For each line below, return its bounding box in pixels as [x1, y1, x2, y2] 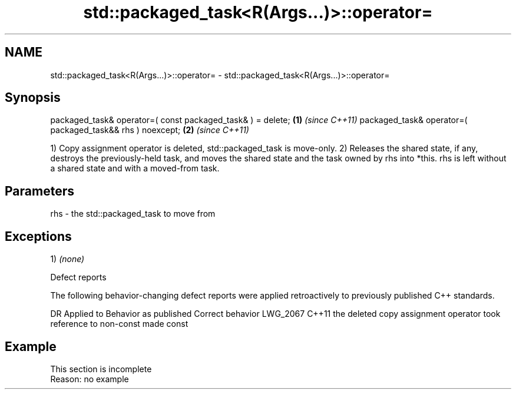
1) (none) [50, 254, 85, 264]
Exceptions [5, 229, 72, 244]
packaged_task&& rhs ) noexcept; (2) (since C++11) [50, 125, 249, 135]
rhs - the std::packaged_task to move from [50, 208, 216, 219]
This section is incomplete [50, 363, 152, 374]
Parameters [5, 183, 74, 198]
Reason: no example [50, 373, 129, 384]
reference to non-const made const [50, 319, 188, 329]
